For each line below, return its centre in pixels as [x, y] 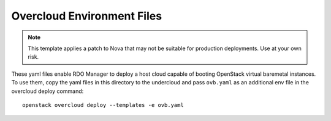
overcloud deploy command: [48, 91]
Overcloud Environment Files [87, 16]
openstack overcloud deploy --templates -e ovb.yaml [103, 105]
